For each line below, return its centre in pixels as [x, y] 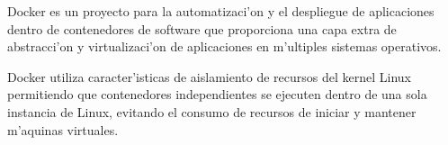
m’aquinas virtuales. [63, 129]
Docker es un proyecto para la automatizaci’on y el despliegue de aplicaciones [221, 11]
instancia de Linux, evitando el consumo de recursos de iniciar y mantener [212, 111]
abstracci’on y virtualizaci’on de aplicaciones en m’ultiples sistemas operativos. [224, 46]
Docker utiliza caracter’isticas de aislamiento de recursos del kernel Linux [209, 76]
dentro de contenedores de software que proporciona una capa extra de [202, 28]
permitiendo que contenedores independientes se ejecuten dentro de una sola [217, 94]
